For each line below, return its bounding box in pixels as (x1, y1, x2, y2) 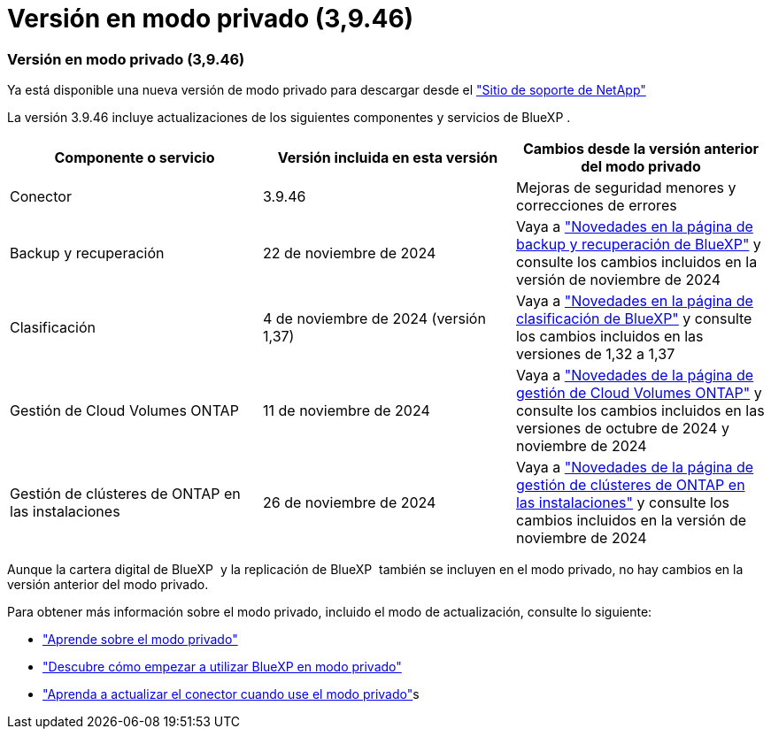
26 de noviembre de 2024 (262, 494, 436, 512)
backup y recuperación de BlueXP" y (515, 235, 761, 254)
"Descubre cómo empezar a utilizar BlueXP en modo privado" (42, 659, 402, 675)
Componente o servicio (54, 149, 215, 167)
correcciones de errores (515, 196, 677, 215)
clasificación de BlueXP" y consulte (515, 310, 752, 328)
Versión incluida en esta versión (277, 149, 498, 167)
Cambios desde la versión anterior (522, 140, 759, 158)
